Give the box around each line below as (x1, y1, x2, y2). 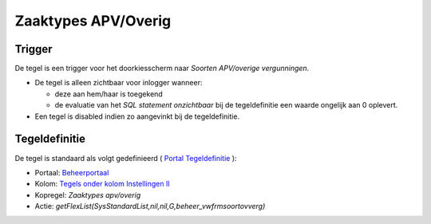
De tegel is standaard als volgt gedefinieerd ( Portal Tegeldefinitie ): (14, 153, 237, 163)
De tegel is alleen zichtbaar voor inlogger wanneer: (34, 78, 203, 88)
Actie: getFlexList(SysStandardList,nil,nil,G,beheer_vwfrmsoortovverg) (34, 202, 266, 211)
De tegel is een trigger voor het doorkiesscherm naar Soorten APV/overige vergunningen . (14, 64, 310, 73)
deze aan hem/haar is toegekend (54, 88, 163, 99)
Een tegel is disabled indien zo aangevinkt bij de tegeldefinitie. (34, 112, 239, 121)
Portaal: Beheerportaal (34, 167, 109, 177)
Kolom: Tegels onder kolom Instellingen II (34, 179, 171, 189)
